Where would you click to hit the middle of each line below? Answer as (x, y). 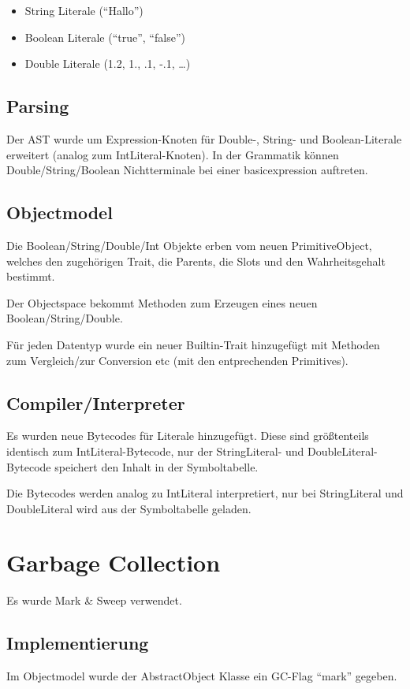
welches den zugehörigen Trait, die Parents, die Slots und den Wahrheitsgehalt (196, 261)
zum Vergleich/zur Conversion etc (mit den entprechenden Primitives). (177, 360)
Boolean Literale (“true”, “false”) (105, 37)
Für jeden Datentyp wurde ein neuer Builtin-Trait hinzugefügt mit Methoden (193, 344)
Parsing (38, 106)
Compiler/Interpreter (96, 402)
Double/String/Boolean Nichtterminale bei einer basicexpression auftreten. (187, 170)
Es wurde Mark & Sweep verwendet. (94, 600)
